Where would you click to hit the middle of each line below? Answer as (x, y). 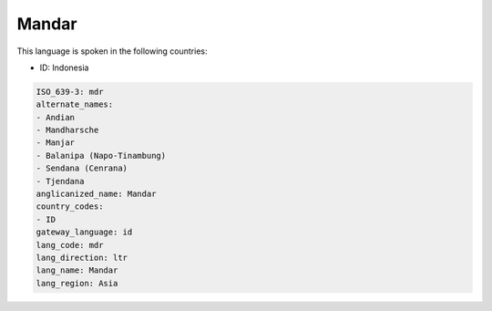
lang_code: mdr (70, 245)
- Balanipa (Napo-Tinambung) (101, 155)
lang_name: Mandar (77, 270)
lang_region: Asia (77, 283)
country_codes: (70, 207)
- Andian (56, 117)
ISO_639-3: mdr (70, 92)
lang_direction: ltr (82, 258)
